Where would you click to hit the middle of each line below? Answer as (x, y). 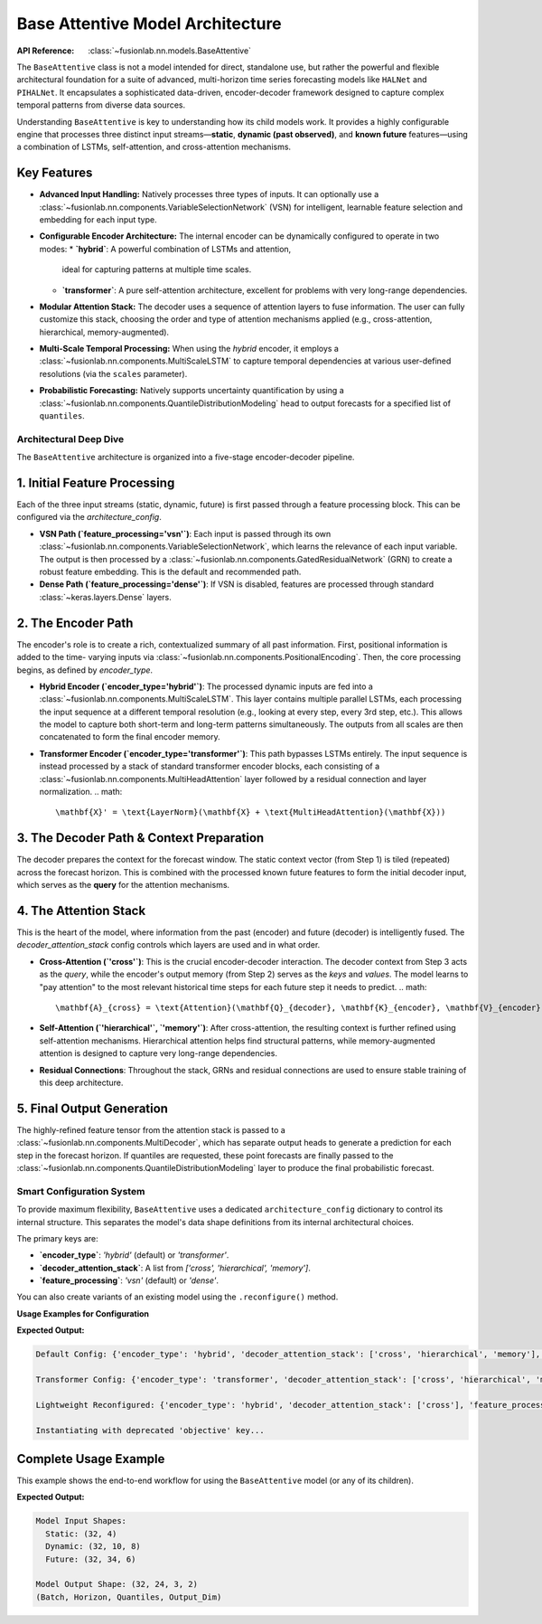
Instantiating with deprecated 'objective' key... (150, 1430)
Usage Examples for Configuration (83, 1313)
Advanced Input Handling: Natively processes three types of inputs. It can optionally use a (209, 194)
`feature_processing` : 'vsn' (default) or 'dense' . (129, 1280)
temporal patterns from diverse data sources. (101, 105)
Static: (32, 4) (81, 1534)
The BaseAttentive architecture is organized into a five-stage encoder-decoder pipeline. (186, 458)
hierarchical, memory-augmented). (104, 332)
